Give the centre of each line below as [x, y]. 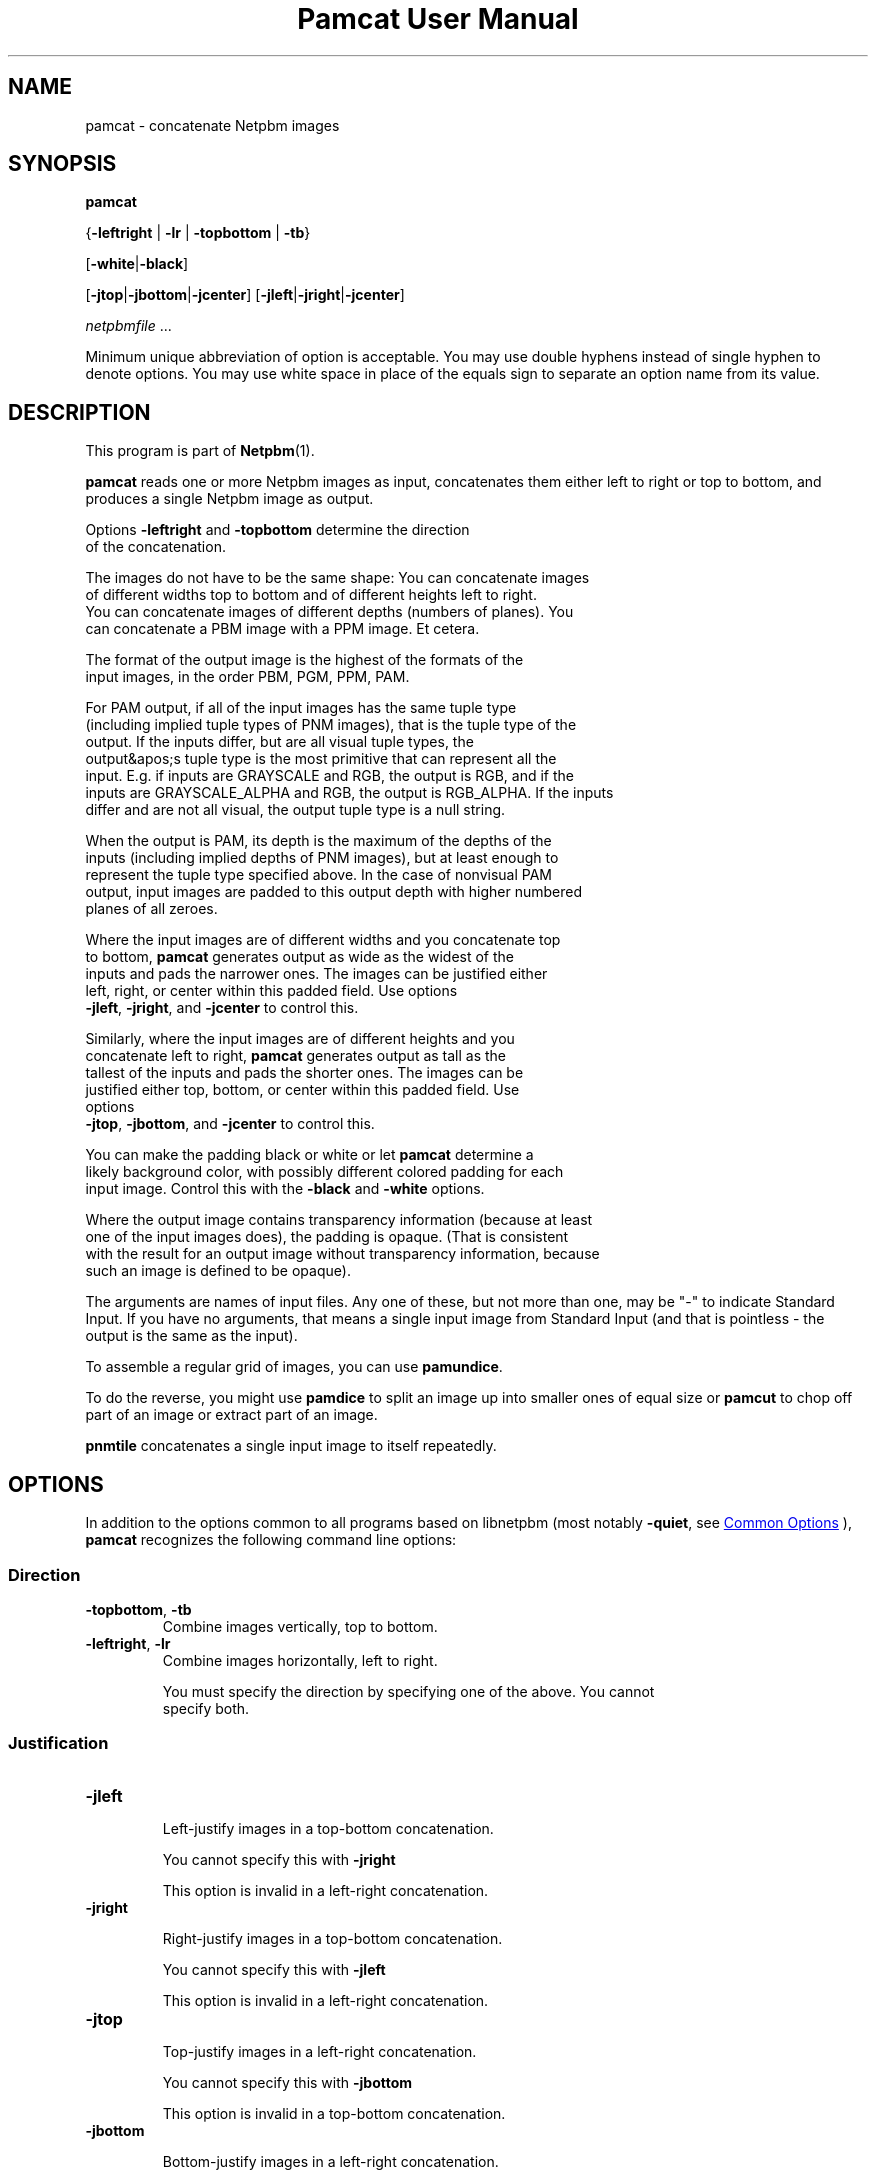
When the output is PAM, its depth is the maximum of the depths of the [318, 841]
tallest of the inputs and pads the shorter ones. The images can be [304, 1073]
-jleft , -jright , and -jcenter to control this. [222, 1008]
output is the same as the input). [191, 1336]
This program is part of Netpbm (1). [200, 451]
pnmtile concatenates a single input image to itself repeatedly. [291, 1446]
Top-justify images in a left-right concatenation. [319, 2051]
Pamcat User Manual [438, 19]
